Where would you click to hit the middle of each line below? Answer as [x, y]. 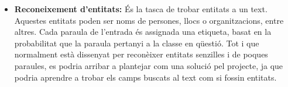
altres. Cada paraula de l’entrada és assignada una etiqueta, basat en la [143, 32]
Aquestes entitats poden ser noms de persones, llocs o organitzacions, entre [149, 20]
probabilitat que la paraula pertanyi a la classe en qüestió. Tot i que [137, 43]
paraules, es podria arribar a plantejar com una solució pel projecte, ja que [149, 65]
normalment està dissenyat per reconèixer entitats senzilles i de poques [141, 54]
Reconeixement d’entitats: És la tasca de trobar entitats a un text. [141, 9]
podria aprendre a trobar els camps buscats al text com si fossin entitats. [145, 77]
